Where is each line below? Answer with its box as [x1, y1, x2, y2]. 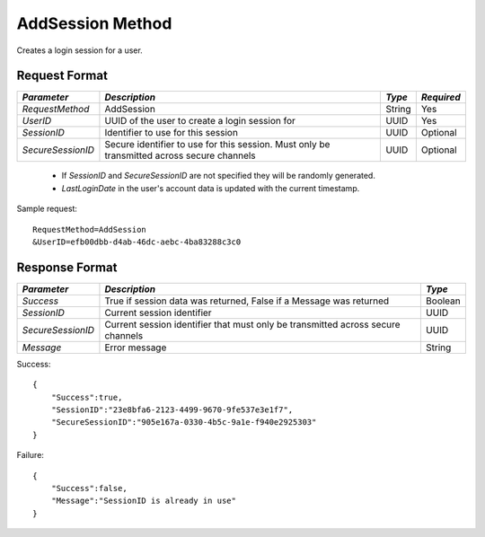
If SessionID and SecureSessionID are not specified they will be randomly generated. [61, 171, 376, 181]
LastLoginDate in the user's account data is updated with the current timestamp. [61, 182, 360, 193]
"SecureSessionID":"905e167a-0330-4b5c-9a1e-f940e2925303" [50, 418, 317, 427]
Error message [104, 341, 167, 354]
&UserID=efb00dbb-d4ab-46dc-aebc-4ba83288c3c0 [32, 237, 242, 247]
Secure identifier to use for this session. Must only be [104, 138, 331, 151]
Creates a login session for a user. [16, 45, 143, 56]
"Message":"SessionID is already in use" [50, 496, 237, 506]
